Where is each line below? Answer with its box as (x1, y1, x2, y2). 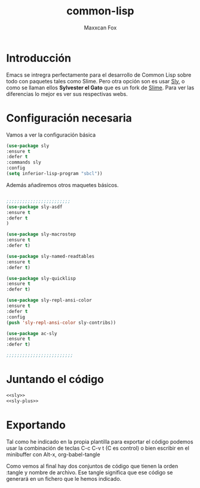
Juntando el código (6, 373, 104, 386)
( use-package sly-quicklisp (6, 275, 76, 281)
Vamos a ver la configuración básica (6, 131, 96, 138)
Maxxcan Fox (84, 24, 117, 31)
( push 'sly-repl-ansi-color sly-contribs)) (6, 320, 116, 326)
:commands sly (6, 159, 42, 165)
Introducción (6, 51, 72, 65)
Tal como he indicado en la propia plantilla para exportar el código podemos (6, 438, 193, 445)
